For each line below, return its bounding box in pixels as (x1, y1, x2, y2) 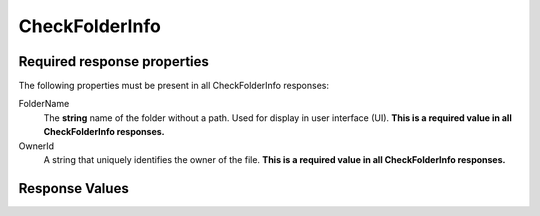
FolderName (18, 98, 70, 110)
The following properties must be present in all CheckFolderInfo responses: (18, 80, 330, 92)
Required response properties (18, 53, 210, 70)
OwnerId (18, 140, 55, 152)
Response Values (18, 180, 129, 197)
